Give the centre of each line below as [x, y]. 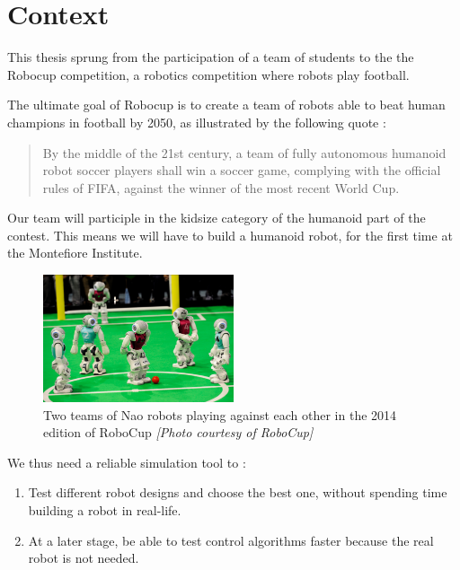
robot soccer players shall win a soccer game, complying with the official [242, 170]
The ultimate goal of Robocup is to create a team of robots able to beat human [226, 105]
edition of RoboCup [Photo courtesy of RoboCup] [178, 432]
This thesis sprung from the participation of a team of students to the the [211, 57]
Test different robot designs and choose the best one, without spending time [238, 492]
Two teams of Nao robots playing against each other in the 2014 [220, 414]
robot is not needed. [84, 558]
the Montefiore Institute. [75, 253]
